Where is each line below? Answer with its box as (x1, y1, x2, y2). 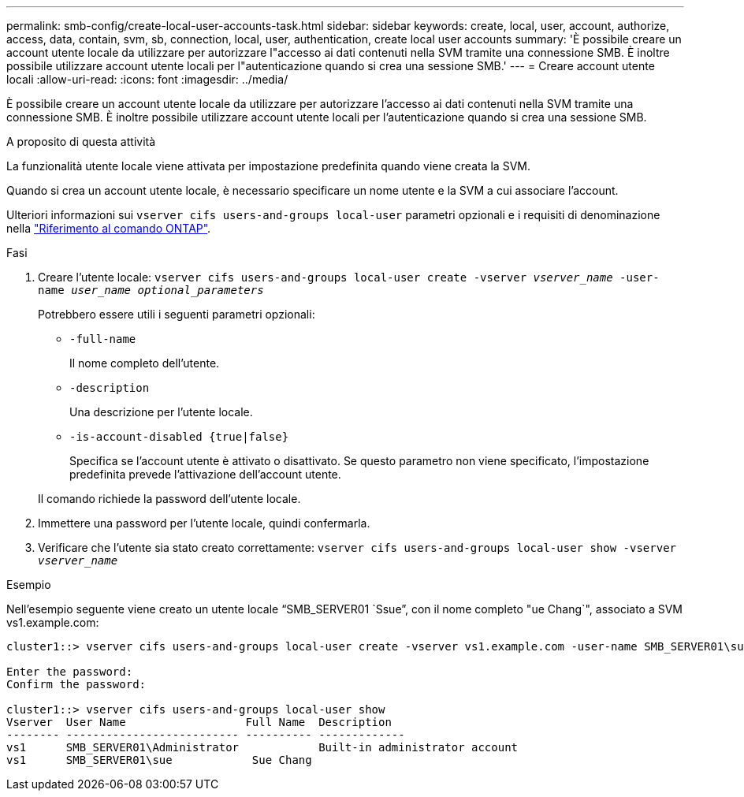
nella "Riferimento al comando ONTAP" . (6, 222, 211, 235)
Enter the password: (6, 665, 133, 678)
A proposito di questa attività (6, 135, 156, 148)
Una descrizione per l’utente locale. (69, 405, 253, 419)
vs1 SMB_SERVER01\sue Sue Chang (6, 754, 312, 766)
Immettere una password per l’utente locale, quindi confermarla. (38, 516, 370, 530)
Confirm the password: (6, 678, 147, 691)
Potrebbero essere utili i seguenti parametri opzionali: (38, 307, 315, 321)
